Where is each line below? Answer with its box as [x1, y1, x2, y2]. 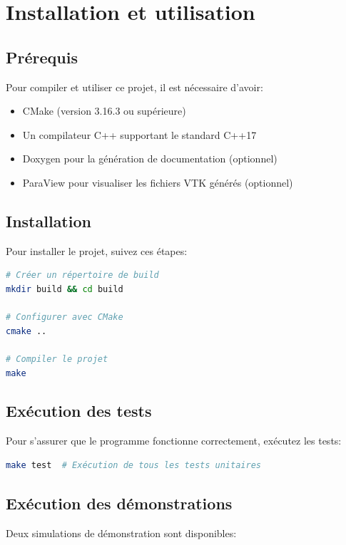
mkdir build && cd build [6, 284, 123, 294]
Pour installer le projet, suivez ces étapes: [6, 243, 188, 258]
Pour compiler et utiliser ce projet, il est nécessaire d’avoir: [6, 79, 263, 94]
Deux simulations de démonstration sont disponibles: [6, 525, 237, 540]
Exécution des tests [6, 400, 152, 422]
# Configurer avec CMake [6, 312, 123, 323]
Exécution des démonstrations [6, 492, 233, 514]
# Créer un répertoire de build [6, 270, 159, 281]
